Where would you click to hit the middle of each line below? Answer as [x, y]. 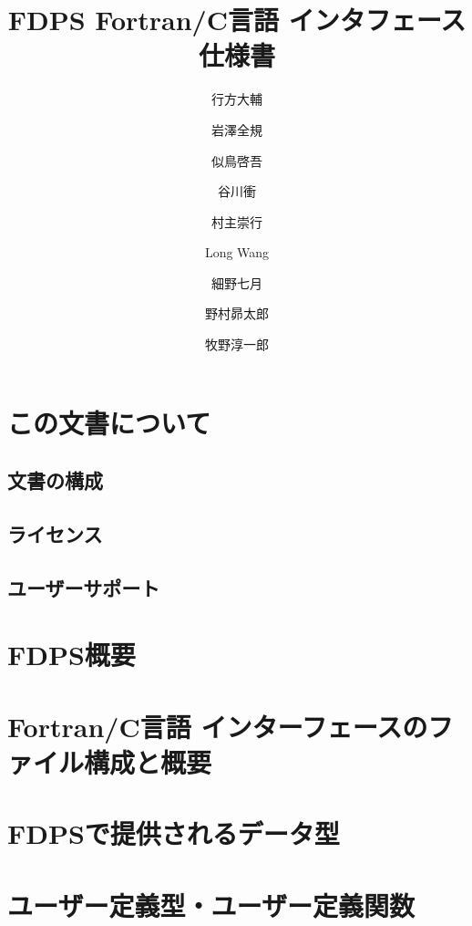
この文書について [109, 422]
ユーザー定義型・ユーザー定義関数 [211, 905]
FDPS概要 [72, 655]
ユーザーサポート [84, 587]
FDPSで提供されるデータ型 [174, 833]
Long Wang [237, 252]
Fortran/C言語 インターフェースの [218, 726]
